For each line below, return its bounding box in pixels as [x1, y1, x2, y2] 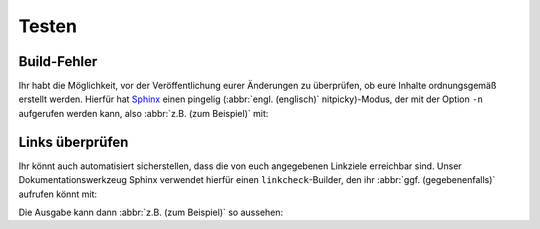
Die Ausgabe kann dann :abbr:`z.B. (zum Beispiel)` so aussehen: [18, 206, 284, 218]
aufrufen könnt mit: [18, 188, 98, 200]
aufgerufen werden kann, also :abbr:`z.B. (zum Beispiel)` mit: [18, 107, 269, 119]
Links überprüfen [18, 133, 129, 150]
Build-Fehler [18, 53, 98, 70]
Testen [18, 15, 77, 37]
